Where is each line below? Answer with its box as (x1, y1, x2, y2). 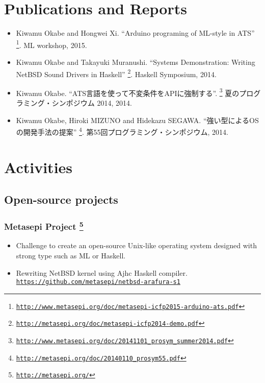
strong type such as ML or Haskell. (16, 250, 126, 260)
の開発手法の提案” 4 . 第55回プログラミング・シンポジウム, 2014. (16, 125, 228, 137)
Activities (4, 156, 73, 177)
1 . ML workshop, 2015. (16, 38, 87, 50)
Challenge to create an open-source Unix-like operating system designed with (16, 240, 257, 251)
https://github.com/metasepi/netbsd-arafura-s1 (16, 278, 180, 286)
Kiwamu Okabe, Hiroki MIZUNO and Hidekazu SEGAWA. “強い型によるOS (16, 114, 259, 125)
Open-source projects (4, 192, 118, 207)
